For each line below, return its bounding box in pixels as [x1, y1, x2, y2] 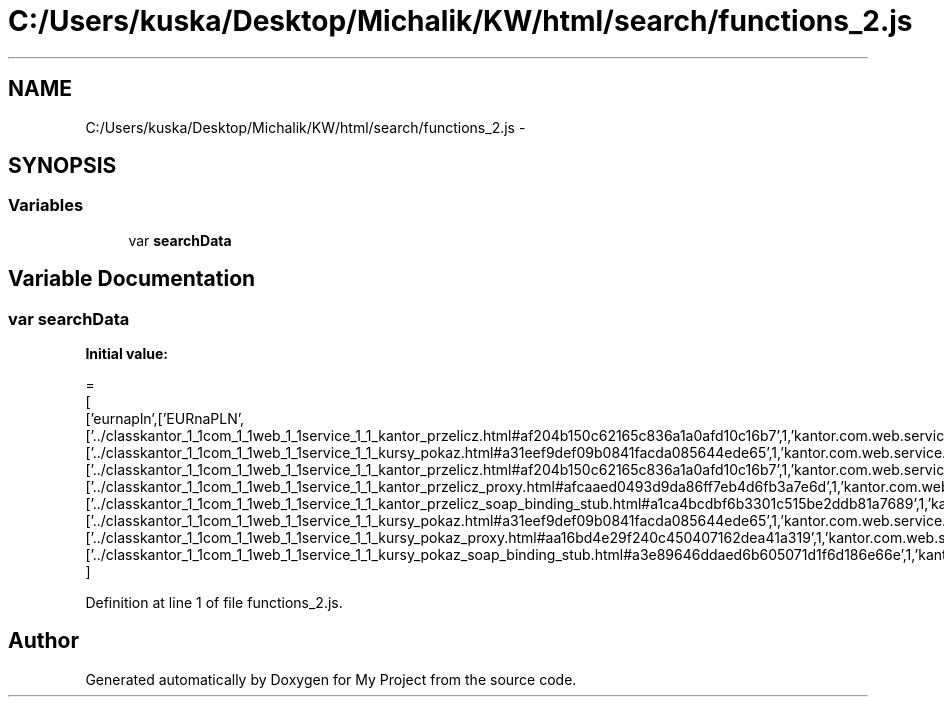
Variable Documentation [8, 266, 256, 292]
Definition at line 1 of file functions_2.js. [85, 594, 343, 612]
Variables [8, 195, 84, 216]
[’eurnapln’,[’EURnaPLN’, [85, 410, 245, 428]
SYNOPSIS [8, 153, 117, 179]
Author [8, 628, 79, 654]
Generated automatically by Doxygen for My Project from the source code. [85, 670, 577, 688]
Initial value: [85, 345, 168, 363]
